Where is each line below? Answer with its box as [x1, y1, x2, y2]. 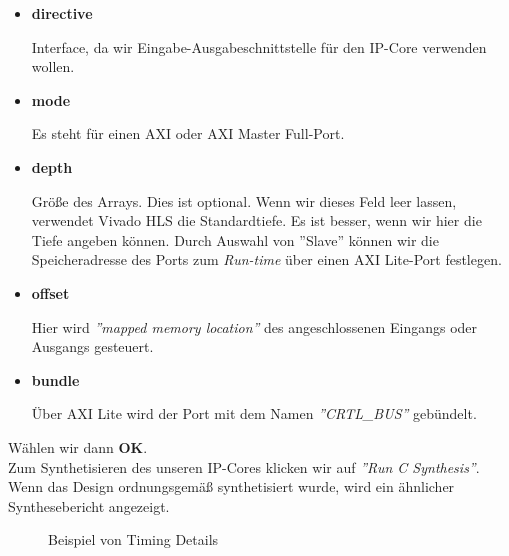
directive [31, 3, 93, 23]
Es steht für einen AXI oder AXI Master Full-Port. [31, 123, 345, 144]
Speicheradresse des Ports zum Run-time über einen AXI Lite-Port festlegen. [31, 249, 502, 270]
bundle [31, 369, 80, 390]
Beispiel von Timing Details [48, 529, 219, 550]
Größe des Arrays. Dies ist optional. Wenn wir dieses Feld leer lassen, [31, 190, 457, 211]
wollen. [31, 56, 75, 77]
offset [31, 282, 70, 303]
